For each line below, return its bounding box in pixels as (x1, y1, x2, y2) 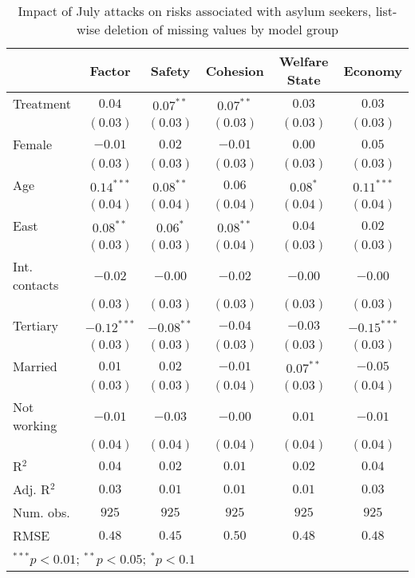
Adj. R (13, 480, 50, 498)
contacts (13, 275, 59, 294)
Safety (150, 61, 191, 80)
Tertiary (13, 316, 58, 335)
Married (13, 357, 57, 375)
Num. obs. (13, 503, 70, 521)
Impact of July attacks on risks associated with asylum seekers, (18, 2, 372, 20)
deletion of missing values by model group (104, 20, 338, 38)
